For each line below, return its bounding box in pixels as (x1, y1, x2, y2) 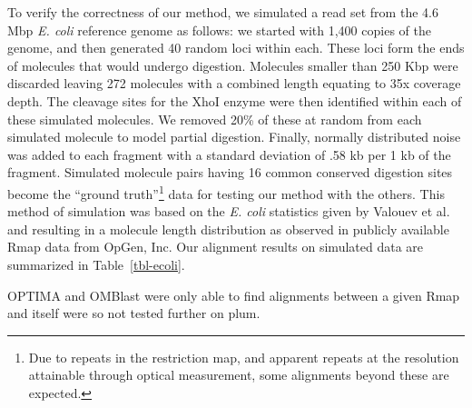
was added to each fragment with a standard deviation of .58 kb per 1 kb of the (7, 144, 451, 164)
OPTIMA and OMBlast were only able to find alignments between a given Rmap (7, 285, 460, 304)
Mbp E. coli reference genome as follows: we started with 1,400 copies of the (7, 20, 431, 39)
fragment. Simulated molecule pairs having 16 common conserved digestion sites (7, 163, 453, 182)
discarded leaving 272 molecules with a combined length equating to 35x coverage (7, 74, 461, 93)
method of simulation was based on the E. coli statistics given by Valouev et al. (7, 202, 450, 221)
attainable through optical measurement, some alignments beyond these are (28, 365, 449, 384)
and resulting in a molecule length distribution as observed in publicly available (7, 219, 449, 238)
